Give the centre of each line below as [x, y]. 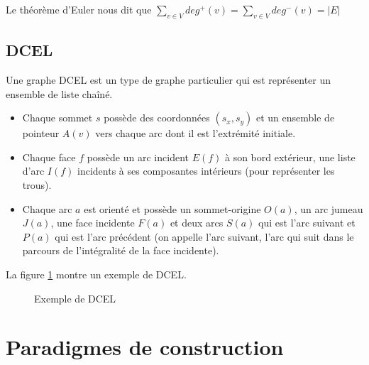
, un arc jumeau [329, 208]
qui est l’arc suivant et [307, 223]
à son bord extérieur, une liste [290, 157]
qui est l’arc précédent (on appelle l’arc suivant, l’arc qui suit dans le [204, 236]
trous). [37, 184]
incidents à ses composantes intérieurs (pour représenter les [206, 171]
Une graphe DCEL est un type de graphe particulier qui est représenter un [169, 80]
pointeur [41, 133]
